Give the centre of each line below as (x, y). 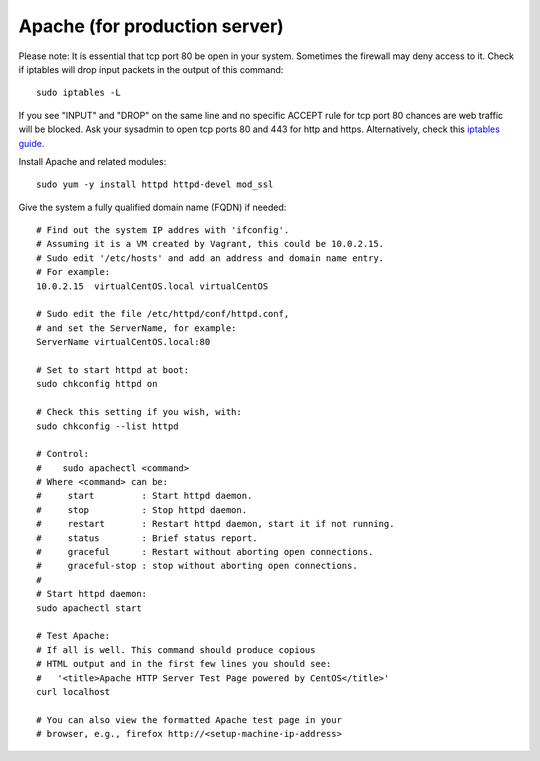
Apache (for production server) (151, 26)
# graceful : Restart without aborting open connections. (205, 552)
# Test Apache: (73, 636)
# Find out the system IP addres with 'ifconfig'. (163, 230)
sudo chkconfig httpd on (97, 384)
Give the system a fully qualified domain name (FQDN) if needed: (152, 207)
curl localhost (73, 691)
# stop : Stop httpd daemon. (142, 509)
